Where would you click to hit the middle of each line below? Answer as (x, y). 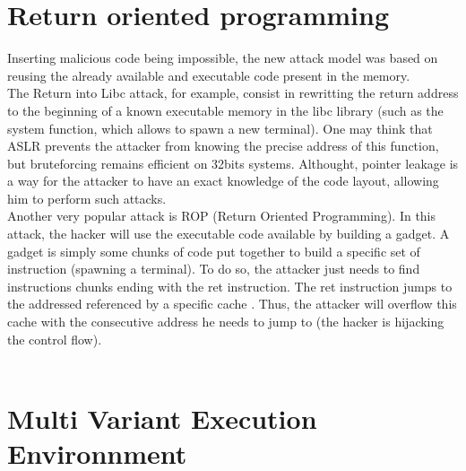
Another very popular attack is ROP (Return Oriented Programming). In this (222, 216)
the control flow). (55, 339)
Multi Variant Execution (162, 418)
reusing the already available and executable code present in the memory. (209, 75)
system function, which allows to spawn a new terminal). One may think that (220, 128)
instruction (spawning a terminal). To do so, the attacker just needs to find (214, 269)
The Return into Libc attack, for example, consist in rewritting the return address (233, 93)
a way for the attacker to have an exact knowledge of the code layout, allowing (223, 181)
